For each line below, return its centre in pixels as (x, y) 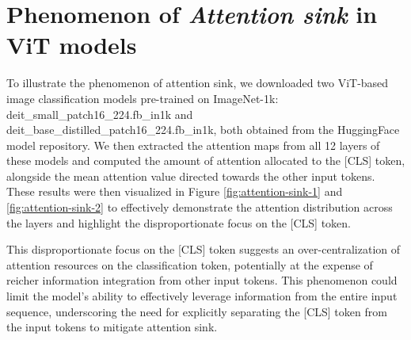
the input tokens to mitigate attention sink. (112, 327)
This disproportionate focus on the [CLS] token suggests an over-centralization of (204, 249)
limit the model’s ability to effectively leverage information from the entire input (202, 296)
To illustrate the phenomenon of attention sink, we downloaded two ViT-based (198, 83)
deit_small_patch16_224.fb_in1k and (100, 114)
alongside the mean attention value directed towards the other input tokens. (191, 176)
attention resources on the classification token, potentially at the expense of (190, 264)
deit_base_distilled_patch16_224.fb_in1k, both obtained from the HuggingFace (203, 130)
